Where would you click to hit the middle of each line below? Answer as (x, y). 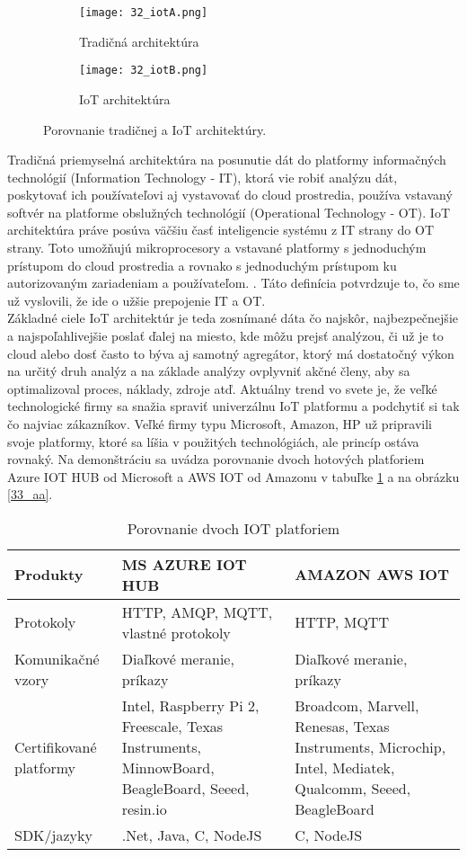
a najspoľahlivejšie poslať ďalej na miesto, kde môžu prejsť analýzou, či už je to (225, 336)
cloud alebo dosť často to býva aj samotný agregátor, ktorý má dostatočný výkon (231, 353)
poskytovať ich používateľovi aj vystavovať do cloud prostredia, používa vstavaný (230, 195)
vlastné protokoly (176, 632)
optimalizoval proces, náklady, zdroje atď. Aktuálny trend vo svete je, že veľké (222, 388)
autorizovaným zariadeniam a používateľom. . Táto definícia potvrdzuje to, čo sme (233, 283)
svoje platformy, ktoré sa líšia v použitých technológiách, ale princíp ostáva (213, 441)
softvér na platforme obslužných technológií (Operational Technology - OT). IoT (229, 212)
